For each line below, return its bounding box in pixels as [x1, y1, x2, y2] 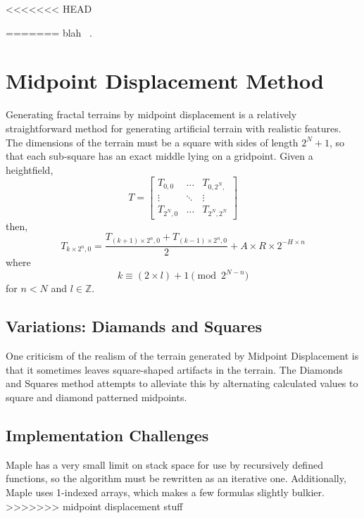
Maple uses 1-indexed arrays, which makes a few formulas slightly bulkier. [6, 484, 325, 499]
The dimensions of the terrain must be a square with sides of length [6, 134, 299, 149]
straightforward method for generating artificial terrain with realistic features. [6, 120, 341, 135]
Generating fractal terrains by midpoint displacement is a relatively [6, 107, 297, 122]
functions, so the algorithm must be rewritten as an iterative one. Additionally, [6, 471, 346, 486]
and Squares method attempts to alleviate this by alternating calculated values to [6, 376, 358, 391]
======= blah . [6, 25, 92, 39]
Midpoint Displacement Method [6, 66, 324, 95]
